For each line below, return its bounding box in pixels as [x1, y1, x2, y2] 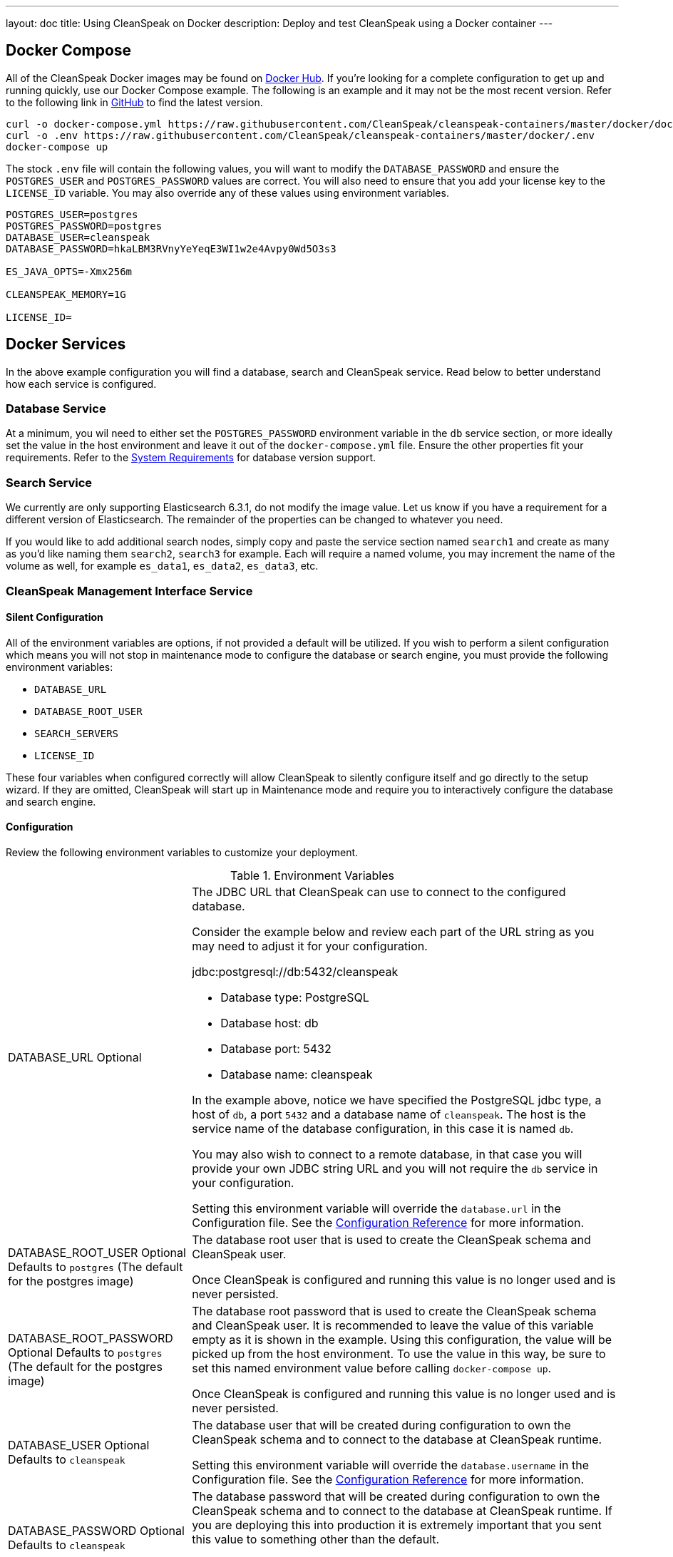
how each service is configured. [6, 377, 157, 390]
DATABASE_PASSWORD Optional [8, 1523, 185, 1538]
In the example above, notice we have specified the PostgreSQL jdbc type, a [192, 1093, 602, 1107]
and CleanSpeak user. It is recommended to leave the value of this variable [192, 1318, 594, 1332]
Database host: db [220, 1016, 319, 1030]
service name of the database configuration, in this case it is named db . [192, 1121, 574, 1136]
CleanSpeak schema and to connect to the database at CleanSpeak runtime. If [192, 1504, 612, 1518]
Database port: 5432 [220, 1042, 332, 1056]
